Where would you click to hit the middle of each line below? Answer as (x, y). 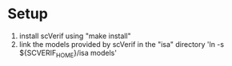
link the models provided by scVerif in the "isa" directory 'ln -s (122, 44)
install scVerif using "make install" (75, 36)
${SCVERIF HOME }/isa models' (68, 54)
